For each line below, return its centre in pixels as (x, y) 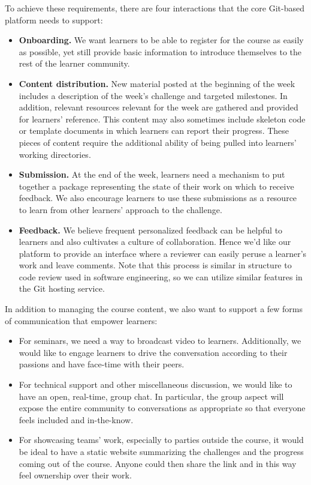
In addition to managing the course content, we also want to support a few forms (154, 309)
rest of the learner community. (74, 63)
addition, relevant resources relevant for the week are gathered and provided (158, 107)
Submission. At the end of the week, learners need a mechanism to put (152, 174)
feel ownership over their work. (75, 475)
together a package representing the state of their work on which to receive (156, 186)
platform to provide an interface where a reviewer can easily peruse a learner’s (163, 253)
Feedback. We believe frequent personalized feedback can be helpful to (151, 230)
